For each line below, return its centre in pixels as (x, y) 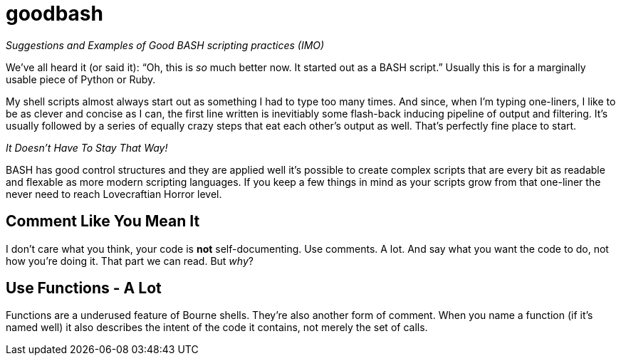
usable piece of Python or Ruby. (81, 79)
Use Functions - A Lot (84, 288)
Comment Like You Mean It (103, 221)
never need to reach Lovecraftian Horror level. (114, 194)
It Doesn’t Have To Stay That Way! (87, 147)
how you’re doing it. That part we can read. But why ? (130, 261)
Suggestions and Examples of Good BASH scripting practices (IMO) (165, 45)
